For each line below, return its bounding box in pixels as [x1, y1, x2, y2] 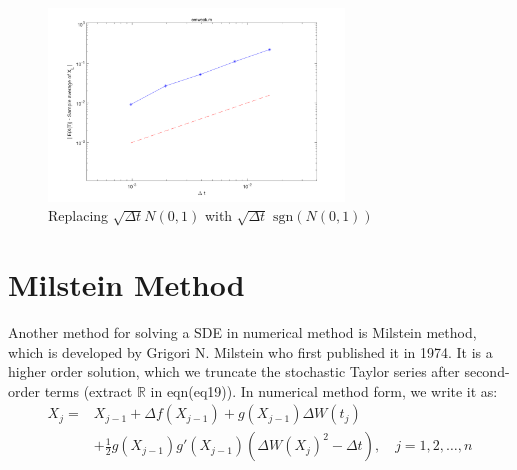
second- [464, 361, 510, 382]
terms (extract [44, 380, 133, 401]
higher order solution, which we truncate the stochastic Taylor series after [8, 361, 460, 382]
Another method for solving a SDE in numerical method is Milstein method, [8, 321, 477, 342]
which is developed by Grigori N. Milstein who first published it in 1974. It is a [8, 341, 493, 362]
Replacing [48, 205, 109, 226]
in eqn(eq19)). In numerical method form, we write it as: [150, 380, 498, 401]
